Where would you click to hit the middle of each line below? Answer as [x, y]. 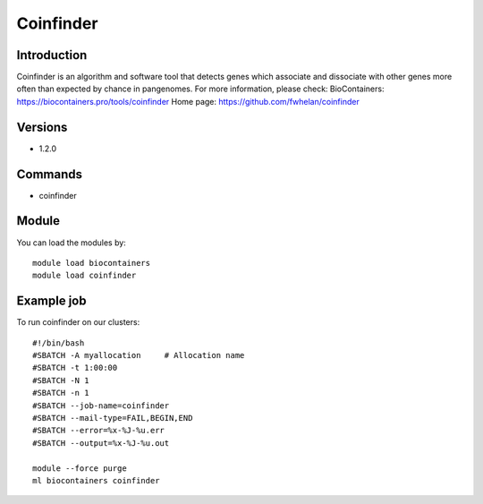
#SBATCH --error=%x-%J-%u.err [99, 431]
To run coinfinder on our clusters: [78, 322]
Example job [51, 301]
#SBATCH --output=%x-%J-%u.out [101, 443]
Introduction [52, 55]
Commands [50, 174]
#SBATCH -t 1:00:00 [75, 368]
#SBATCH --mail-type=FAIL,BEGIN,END [113, 418]
